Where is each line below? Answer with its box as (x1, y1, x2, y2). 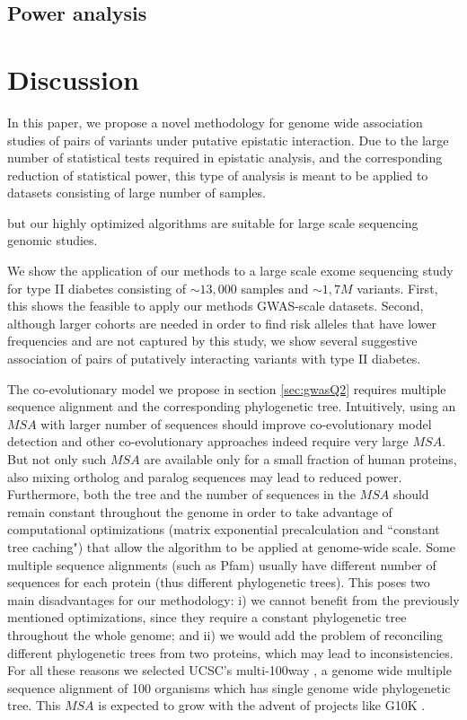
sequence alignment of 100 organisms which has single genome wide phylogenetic (7, 678, 451, 697)
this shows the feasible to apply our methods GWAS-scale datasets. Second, (7, 296, 424, 315)
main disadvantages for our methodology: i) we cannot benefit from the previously (7, 590, 460, 609)
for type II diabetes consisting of (7, 278, 186, 297)
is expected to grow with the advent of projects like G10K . (98, 696, 426, 715)
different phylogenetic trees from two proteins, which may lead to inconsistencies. (7, 643, 454, 662)
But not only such (7, 450, 107, 468)
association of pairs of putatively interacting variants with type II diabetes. (7, 349, 421, 368)
